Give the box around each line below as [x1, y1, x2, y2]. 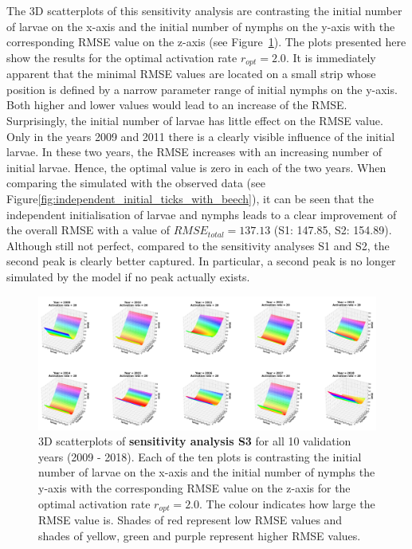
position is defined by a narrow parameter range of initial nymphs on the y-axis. [6, 80, 398, 97]
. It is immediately [285, 49, 376, 65]
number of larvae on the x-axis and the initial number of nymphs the [38, 464, 375, 480]
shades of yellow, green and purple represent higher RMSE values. [38, 527, 361, 543]
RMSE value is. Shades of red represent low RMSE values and [38, 512, 343, 528]
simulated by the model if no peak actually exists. [6, 268, 250, 284]
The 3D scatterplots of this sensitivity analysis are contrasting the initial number [6, 2, 402, 18]
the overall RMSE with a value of [6, 222, 170, 238]
